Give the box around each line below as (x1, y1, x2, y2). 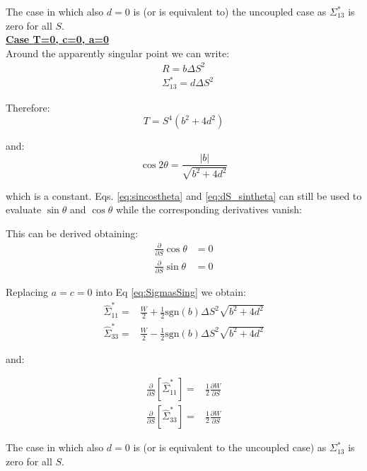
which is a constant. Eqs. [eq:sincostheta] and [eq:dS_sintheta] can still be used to (6, 188, 362, 203)
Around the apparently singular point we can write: (6, 45, 230, 60)
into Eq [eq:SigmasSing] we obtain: (95, 285, 246, 299)
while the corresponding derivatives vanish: (115, 202, 302, 217)
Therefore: (6, 100, 50, 114)
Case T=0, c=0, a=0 (6, 32, 110, 47)
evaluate (6, 202, 42, 217)
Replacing (6, 285, 49, 299)
